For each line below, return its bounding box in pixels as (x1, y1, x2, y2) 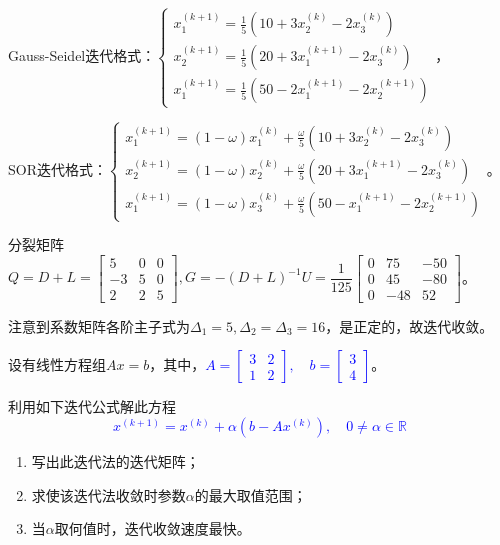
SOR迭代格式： (8, 158, 107, 179)
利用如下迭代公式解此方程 (8, 396, 176, 417)
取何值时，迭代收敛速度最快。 (54, 518, 251, 539)
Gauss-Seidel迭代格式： (8, 45, 156, 66)
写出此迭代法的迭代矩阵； (31, 451, 200, 472)
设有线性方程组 (8, 354, 106, 375)
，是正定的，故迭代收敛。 (325, 315, 494, 336)
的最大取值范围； (194, 484, 307, 505)
